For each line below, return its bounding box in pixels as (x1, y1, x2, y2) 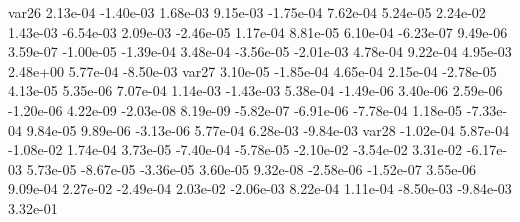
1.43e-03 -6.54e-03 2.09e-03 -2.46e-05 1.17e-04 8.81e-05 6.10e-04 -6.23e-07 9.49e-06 (8, 21, 508, 42)
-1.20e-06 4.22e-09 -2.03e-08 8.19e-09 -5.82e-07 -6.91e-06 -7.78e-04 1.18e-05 (8, 99, 463, 120)
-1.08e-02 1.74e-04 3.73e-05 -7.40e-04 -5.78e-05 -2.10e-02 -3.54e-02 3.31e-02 (8, 139, 463, 160)
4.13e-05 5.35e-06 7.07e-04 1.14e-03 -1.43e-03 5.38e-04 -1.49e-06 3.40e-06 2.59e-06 (8, 80, 503, 101)
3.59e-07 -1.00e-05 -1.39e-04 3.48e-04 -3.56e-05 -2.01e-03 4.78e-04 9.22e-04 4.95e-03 (8, 41, 512, 62)
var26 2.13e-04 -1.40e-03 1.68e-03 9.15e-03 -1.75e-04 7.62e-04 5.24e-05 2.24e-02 (8, 2, 486, 22)
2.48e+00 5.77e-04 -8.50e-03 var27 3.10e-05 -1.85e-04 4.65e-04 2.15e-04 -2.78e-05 (8, 60, 497, 81)
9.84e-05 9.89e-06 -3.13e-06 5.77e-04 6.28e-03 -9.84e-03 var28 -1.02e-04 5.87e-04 (26, 119, 510, 140)
